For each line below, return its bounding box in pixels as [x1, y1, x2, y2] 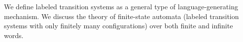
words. [4, 30, 24, 40]
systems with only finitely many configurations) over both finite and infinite [4, 21, 233, 31]
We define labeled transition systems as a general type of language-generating [4, 1, 238, 11]
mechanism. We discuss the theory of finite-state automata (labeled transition [4, 11, 239, 21]
